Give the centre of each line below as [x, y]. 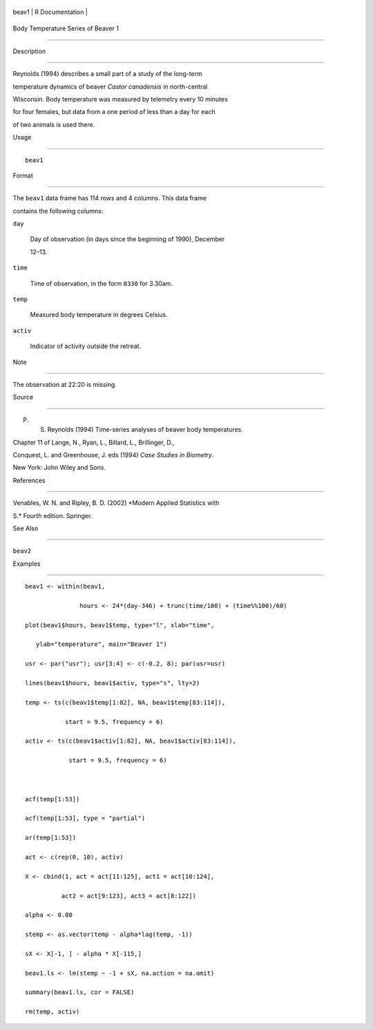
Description [29, 51]
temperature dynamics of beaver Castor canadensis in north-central [110, 86]
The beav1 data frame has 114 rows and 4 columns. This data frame [110, 198]
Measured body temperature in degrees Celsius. [99, 315]
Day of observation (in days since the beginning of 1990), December [127, 239]
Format [23, 175]
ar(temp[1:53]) [51, 838]
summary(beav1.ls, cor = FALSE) [80, 992]
